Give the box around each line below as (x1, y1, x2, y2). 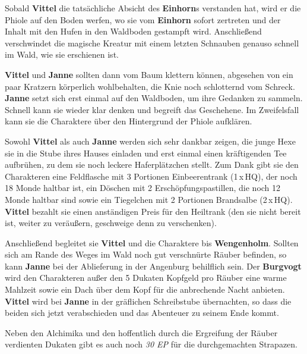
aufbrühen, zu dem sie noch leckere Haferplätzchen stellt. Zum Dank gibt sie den (5, 158, 299, 171)
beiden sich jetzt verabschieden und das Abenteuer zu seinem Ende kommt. (5, 306, 279, 319)
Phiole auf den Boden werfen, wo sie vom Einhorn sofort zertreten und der (5, 13, 281, 26)
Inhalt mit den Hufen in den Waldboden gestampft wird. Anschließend (5, 25, 262, 37)
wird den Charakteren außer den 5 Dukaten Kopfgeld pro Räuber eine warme (5, 271, 287, 284)
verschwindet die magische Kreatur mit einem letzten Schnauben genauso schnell (5, 36, 299, 49)
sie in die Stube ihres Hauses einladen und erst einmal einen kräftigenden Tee (5, 146, 287, 159)
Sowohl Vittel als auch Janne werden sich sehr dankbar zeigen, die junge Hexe (5, 134, 296, 147)
